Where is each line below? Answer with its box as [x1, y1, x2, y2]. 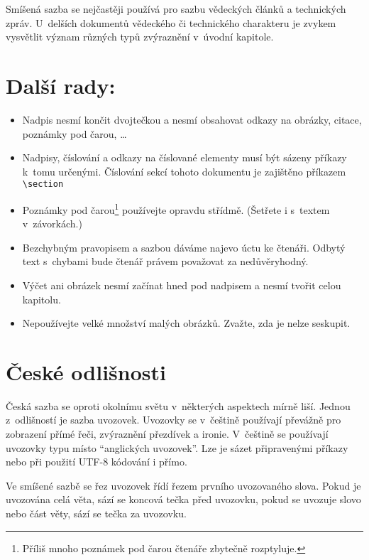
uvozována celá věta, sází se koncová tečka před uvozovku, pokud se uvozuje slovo [6, 492, 361, 507]
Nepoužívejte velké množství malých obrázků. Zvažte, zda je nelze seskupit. [22, 316, 351, 330]
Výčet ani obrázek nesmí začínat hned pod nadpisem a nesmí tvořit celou [22, 277, 341, 292]
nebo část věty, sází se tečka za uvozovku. [6, 506, 187, 521]
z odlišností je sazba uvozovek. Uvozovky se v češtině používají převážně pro [6, 412, 341, 427]
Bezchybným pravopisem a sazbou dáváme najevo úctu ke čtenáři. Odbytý [22, 239, 346, 254]
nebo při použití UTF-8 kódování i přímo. [6, 454, 187, 469]
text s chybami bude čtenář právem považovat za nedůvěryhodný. [22, 254, 309, 269]
